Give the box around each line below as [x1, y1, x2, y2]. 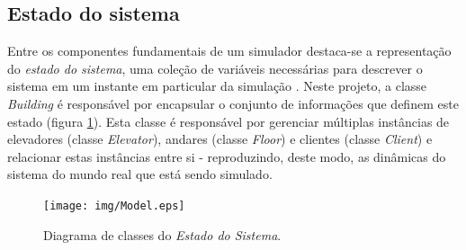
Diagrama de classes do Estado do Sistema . [43, 225, 282, 244]
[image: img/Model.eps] [43, 199, 185, 212]
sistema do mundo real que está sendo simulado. [7, 165, 273, 183]
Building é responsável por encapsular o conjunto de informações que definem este [7, 94, 459, 112]
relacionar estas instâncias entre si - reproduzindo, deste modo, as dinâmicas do [7, 147, 446, 165]
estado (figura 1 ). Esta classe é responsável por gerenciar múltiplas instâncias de [7, 112, 450, 130]
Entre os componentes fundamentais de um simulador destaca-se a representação [7, 41, 452, 60]
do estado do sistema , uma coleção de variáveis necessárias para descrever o [7, 58, 423, 77]
